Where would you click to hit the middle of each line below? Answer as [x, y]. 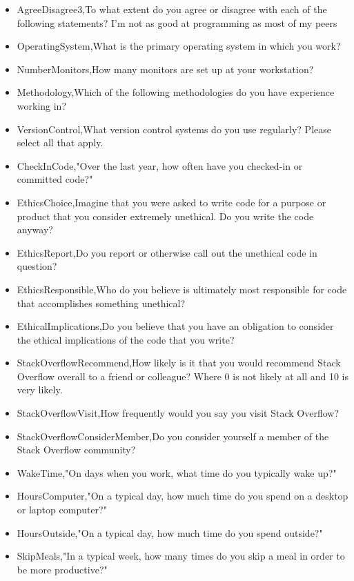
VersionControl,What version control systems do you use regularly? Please [174, 129]
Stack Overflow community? [76, 450]
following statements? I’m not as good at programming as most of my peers [177, 22]
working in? [42, 105]
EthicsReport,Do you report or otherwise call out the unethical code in [167, 252]
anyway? [35, 229]
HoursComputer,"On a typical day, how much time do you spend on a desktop [183, 496]
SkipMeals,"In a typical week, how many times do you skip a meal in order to [181, 556]
